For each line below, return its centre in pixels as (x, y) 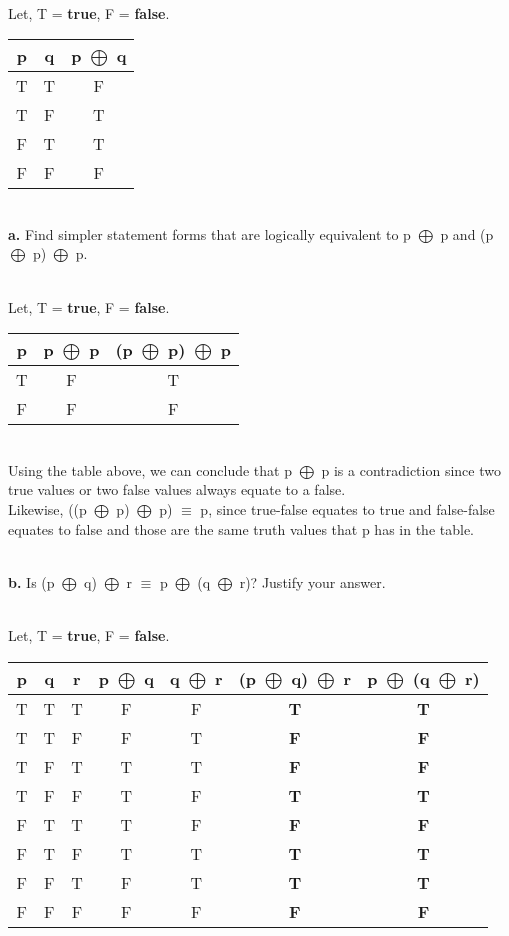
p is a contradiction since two (411, 469)
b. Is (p (31, 581)
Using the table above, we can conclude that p (150, 469)
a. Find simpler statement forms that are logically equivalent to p (209, 233)
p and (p (467, 233)
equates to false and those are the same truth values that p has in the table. (241, 528)
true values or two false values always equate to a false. (177, 489)
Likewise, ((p (47, 508)
